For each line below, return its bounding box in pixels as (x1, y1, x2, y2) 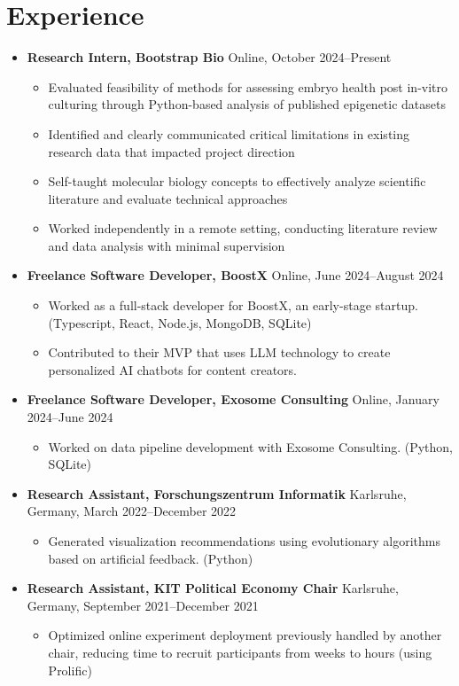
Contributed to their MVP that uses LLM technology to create (48, 343, 391, 362)
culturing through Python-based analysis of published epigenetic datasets (48, 95, 446, 113)
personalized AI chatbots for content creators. (48, 360, 297, 378)
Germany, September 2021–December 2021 (27, 596, 259, 614)
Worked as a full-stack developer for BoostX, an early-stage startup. (48, 296, 418, 315)
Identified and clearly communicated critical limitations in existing (48, 124, 410, 143)
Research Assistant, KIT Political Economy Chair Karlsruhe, (27, 579, 399, 597)
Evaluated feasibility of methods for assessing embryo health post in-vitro (48, 77, 448, 96)
